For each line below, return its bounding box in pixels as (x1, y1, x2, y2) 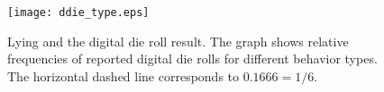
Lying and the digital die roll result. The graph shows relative (7, 31, 349, 50)
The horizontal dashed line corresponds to (7, 66, 240, 85)
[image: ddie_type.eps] (7, 6, 150, 19)
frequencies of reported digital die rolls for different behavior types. (7, 49, 378, 68)
